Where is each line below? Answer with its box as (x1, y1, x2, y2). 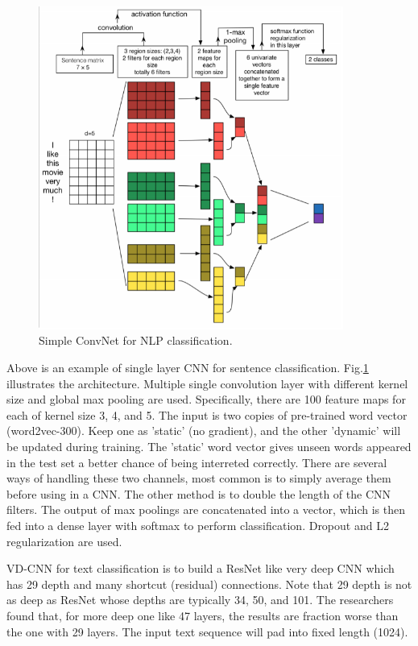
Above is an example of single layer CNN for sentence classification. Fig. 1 (6, 359, 369, 375)
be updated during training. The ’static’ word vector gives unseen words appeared (6, 437, 412, 454)
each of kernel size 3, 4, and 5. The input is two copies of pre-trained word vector (6, 406, 408, 423)
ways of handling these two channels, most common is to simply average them (6, 470, 391, 487)
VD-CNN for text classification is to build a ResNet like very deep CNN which (6, 560, 395, 577)
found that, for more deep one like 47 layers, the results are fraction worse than (6, 607, 399, 623)
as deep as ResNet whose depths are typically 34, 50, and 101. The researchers (6, 591, 394, 608)
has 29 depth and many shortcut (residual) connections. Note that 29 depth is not (6, 575, 412, 592)
